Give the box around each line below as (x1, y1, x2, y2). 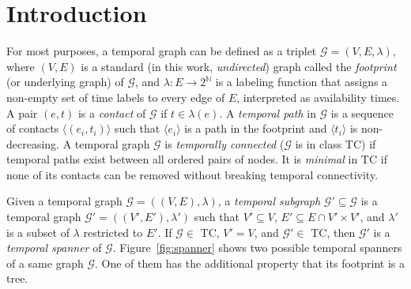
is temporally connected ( (164, 135, 285, 152)
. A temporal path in (219, 104, 316, 121)
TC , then (311, 223, 356, 240)
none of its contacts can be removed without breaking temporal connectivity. (6, 166, 379, 182)
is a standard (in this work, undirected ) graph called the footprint (81, 58, 397, 74)
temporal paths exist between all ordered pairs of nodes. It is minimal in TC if (6, 151, 387, 167)
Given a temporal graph (6, 193, 123, 209)
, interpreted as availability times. (236, 88, 400, 105)
